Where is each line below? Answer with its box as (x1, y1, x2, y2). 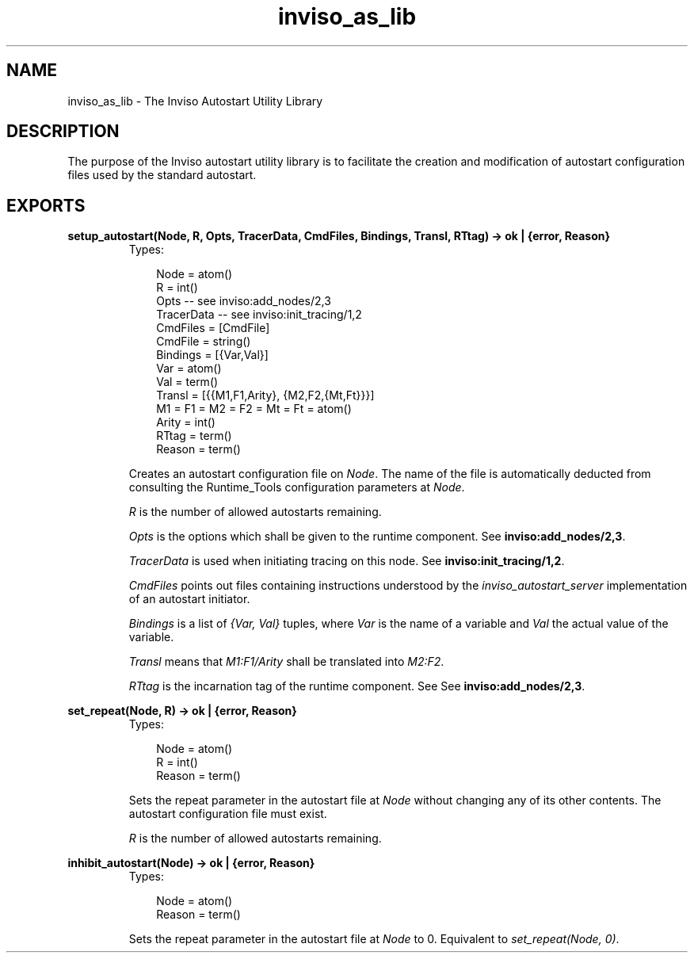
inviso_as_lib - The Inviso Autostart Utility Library (67, 94, 323, 108)
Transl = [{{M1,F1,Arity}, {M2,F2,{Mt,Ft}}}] (156, 388, 375, 403)
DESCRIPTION (6, 121, 120, 142)
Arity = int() (156, 415, 215, 430)
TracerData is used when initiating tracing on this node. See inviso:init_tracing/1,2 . (128, 554, 565, 568)
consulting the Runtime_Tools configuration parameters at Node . (128, 480, 465, 495)
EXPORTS (6, 195, 86, 216)
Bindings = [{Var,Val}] (156, 348, 269, 362)
